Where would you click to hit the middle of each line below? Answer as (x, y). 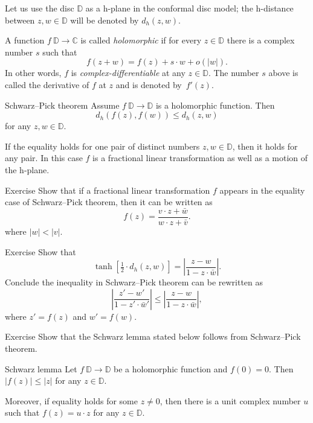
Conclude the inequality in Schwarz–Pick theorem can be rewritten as (134, 282)
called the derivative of (47, 84)
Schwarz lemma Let (41, 368)
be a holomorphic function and (171, 368)
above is (283, 73)
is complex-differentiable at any (128, 73)
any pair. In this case (44, 158)
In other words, (33, 73)
